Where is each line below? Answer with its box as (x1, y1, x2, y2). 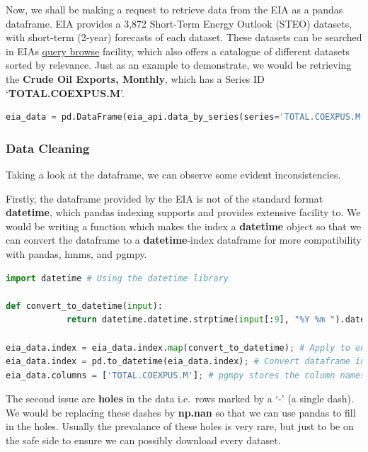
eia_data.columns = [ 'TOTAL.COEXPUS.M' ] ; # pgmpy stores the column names (6, 370, 366, 380)
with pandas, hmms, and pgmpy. (6, 246, 147, 261)
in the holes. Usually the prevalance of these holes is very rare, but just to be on (6, 419, 354, 434)
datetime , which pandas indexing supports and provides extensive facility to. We (6, 205, 361, 220)
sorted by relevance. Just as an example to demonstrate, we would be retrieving (6, 57, 352, 72)
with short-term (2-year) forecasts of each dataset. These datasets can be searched (6, 30, 362, 45)
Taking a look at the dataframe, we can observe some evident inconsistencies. (6, 166, 341, 181)
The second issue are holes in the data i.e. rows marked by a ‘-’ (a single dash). (6, 391, 354, 406)
